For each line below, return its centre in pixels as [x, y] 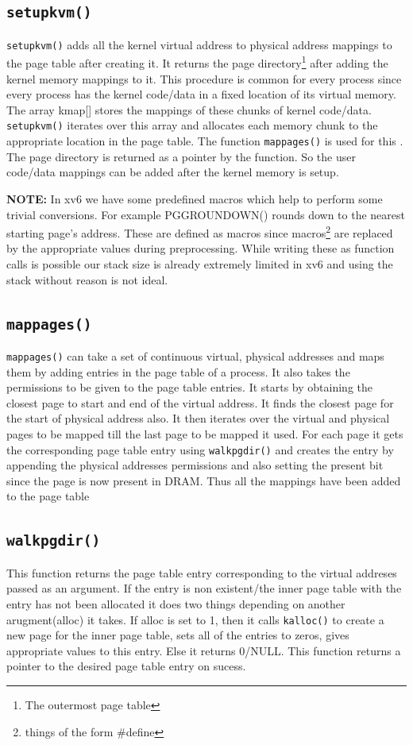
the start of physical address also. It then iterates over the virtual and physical [198, 418]
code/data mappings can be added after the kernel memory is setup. [173, 172]
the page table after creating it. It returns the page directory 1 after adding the [197, 62]
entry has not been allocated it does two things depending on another [176, 604]
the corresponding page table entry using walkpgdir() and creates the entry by [200, 449]
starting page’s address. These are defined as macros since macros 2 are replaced [200, 232]
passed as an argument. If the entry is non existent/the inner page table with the [204, 588]
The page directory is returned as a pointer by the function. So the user [181, 156]
